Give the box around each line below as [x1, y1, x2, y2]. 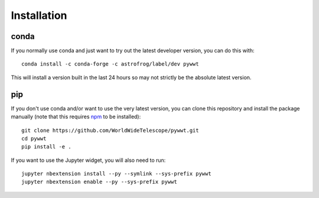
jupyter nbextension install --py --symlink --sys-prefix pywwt [21, 170, 212, 177]
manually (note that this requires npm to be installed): [11, 113, 141, 121]
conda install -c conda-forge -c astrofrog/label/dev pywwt [21, 61, 199, 67]
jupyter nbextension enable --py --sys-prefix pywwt [21, 178, 177, 186]
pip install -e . [21, 144, 71, 150]
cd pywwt [21, 135, 47, 142]
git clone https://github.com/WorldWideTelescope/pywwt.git [21, 127, 199, 134]
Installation [11, 9, 67, 22]
